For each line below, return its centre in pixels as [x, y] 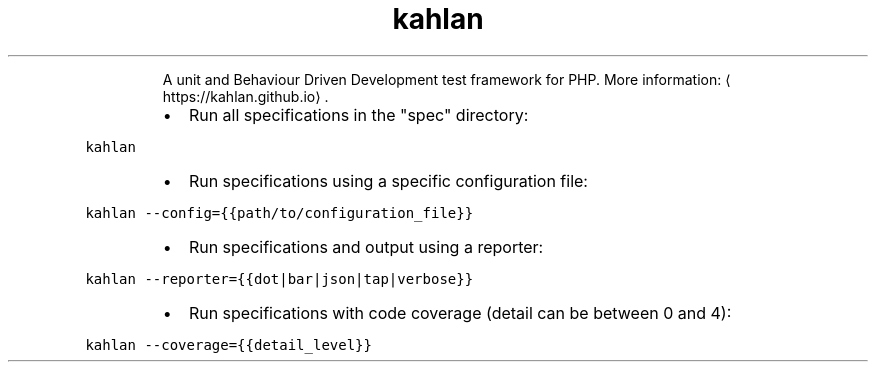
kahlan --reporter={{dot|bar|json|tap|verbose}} [279, 278]
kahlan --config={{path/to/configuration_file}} [279, 212]
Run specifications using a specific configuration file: [388, 180]
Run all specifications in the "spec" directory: [358, 114]
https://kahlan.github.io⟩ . [245, 96]
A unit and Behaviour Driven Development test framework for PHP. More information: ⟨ [446, 79]
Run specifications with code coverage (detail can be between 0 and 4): [460, 312]
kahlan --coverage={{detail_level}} [228, 344]
